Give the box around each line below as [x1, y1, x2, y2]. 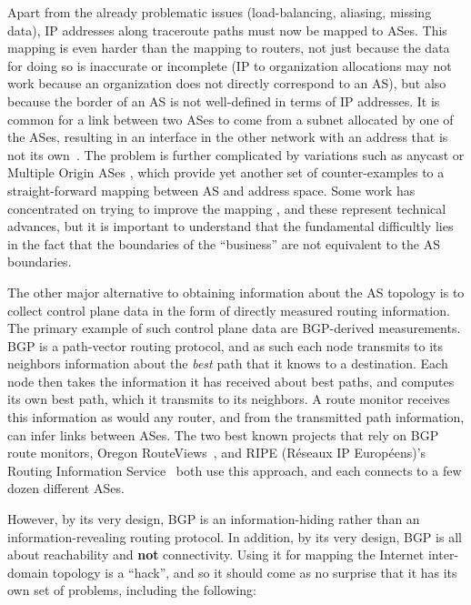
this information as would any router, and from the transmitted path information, [7, 408, 465, 427]
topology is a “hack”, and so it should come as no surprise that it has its [52, 562, 457, 581]
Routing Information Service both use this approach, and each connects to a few [7, 460, 462, 479]
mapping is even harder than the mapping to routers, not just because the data [7, 38, 450, 57]
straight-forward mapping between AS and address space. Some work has [7, 180, 416, 199]
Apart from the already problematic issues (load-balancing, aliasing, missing [7, 3, 432, 21]
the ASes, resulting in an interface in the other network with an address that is [7, 127, 448, 146]
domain [7, 562, 49, 581]
